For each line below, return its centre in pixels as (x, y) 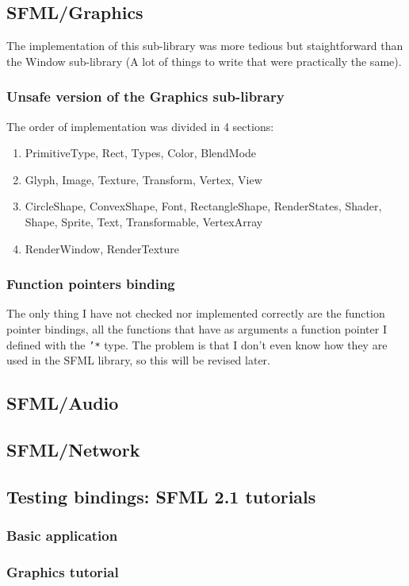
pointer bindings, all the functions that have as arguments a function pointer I (197, 328)
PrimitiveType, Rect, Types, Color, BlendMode (141, 153)
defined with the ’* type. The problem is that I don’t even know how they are (197, 344)
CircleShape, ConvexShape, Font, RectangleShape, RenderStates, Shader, (203, 206)
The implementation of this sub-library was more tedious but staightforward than (205, 46)
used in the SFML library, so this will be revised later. (138, 360)
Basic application (62, 536)
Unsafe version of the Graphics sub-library (145, 96)
